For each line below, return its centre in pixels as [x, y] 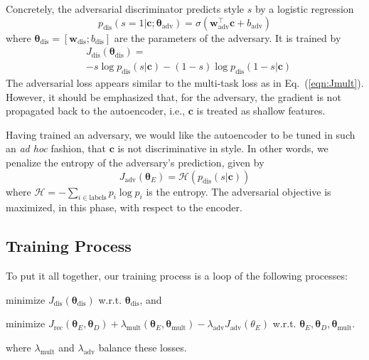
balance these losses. [143, 347]
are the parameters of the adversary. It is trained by [228, 37]
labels [98, 198]
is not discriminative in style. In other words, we [223, 148]
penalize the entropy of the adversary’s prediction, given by [135, 163]
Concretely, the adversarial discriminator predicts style [125, 9]
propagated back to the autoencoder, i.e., [96, 111]
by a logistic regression [304, 9]
